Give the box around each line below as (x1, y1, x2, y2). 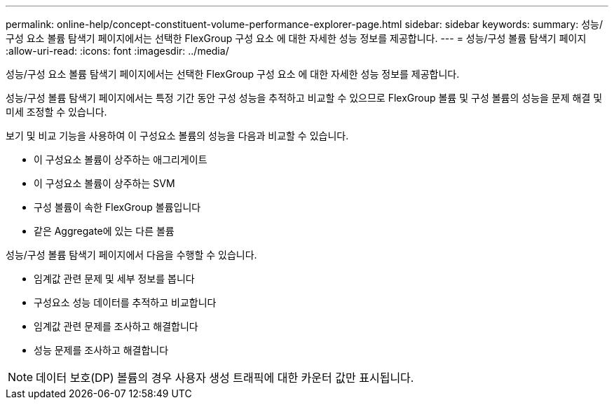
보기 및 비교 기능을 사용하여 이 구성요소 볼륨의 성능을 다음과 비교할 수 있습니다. (6, 130, 349, 142)
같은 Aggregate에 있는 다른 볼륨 (34, 225, 175, 237)
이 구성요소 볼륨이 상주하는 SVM (34, 177, 175, 189)
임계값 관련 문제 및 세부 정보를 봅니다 (34, 273, 195, 284)
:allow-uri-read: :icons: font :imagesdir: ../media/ (6, 45, 229, 57)
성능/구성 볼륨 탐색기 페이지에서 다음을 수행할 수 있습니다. (6, 249, 257, 261)
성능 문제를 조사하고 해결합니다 (34, 344, 169, 356)
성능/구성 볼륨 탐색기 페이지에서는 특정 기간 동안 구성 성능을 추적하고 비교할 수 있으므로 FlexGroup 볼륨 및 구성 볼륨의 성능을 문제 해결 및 (6, 92, 603, 104)
